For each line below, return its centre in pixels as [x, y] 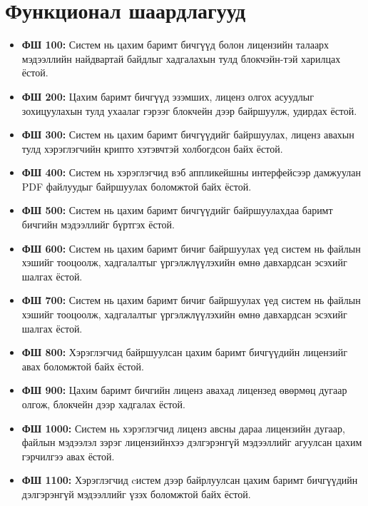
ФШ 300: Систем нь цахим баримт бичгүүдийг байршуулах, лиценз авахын [188, 135]
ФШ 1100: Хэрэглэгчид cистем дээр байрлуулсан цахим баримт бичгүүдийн [190, 480]
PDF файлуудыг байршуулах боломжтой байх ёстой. [137, 186]
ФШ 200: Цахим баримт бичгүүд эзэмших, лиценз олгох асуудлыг [168, 96]
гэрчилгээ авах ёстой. [68, 456]
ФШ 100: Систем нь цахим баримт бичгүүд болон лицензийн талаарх [175, 45]
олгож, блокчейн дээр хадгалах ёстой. [103, 404]
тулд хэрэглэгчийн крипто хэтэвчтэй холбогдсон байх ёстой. [152, 148]
